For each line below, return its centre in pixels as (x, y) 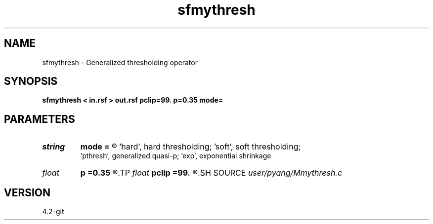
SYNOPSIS (31, 81)
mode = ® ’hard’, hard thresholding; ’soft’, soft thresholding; (191, 147)
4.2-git (53, 212)
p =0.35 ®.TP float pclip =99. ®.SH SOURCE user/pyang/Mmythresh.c (211, 173)
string (54, 147)
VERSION (27, 192)
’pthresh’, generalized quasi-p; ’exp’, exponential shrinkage (176, 156)
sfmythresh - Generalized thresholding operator (120, 62)
